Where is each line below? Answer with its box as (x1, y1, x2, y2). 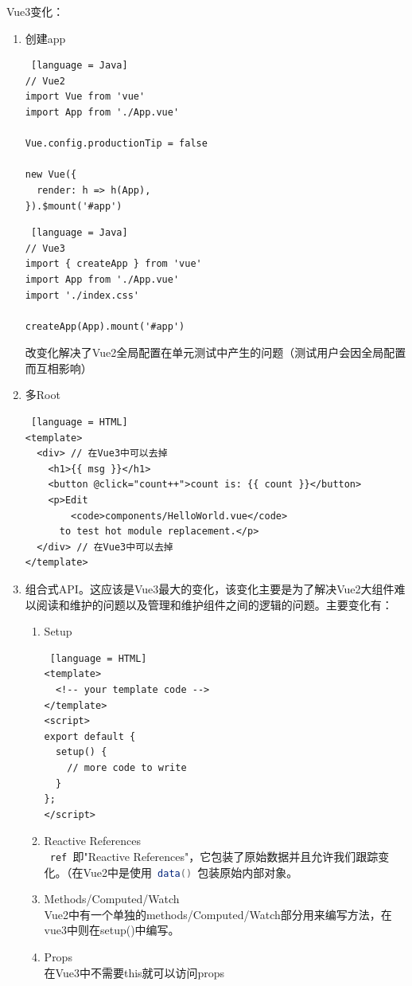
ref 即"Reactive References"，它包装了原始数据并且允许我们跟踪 (49, 847, 379, 864)
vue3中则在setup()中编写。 (44, 921, 180, 938)
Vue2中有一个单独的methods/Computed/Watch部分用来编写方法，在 (44, 906, 392, 922)
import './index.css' (25, 289, 139, 301)
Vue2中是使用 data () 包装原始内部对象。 (83, 863, 298, 880)
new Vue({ (25, 169, 77, 181)
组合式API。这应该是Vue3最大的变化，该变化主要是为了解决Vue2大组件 (25, 581, 395, 597)
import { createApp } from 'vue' (25, 258, 202, 270)
